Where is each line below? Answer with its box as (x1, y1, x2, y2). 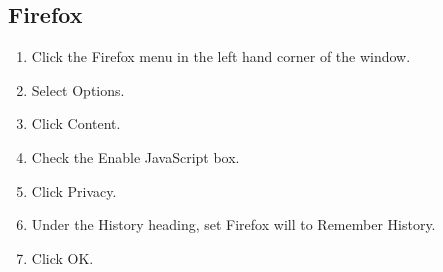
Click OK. (31, 247, 94, 268)
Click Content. (31, 113, 121, 134)
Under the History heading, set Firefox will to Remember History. (31, 214, 436, 235)
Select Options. (31, 79, 125, 100)
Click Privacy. (31, 180, 117, 201)
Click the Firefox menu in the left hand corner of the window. (31, 46, 411, 67)
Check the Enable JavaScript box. (31, 146, 240, 167)
